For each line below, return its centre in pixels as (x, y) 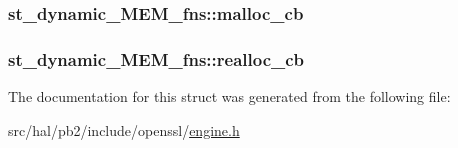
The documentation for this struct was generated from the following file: (229, 96)
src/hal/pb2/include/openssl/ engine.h (124, 129)
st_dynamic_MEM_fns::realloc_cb (156, 58)
